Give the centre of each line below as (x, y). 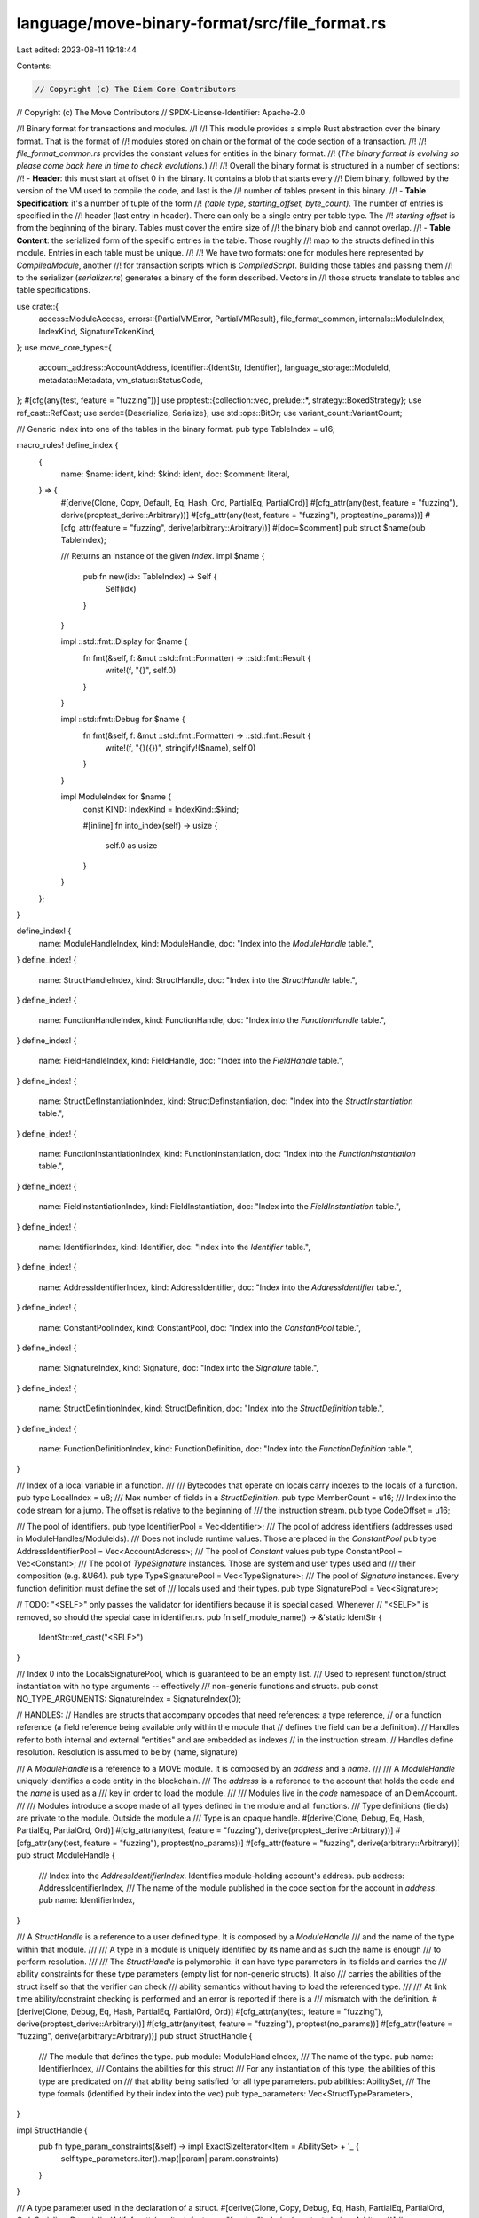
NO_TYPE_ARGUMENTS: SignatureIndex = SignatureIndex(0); (129, 1698)
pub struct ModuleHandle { (66, 1855)
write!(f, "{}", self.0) (141, 671)
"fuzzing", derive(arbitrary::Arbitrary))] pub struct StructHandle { (134, 2036)
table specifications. (53, 290)
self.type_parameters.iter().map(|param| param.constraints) (169, 2159)
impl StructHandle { (52, 2130)
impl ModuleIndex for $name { (116, 797)
